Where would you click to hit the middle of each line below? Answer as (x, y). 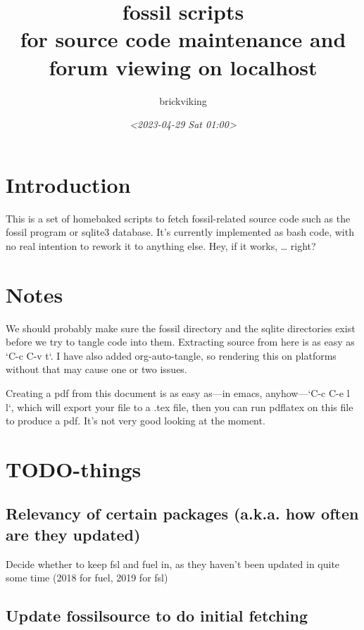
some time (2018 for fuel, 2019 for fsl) (87, 578)
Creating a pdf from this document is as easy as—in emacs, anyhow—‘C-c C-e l (178, 392)
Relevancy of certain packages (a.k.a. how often (182, 514)
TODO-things (74, 468)
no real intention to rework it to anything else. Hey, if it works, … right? (161, 245)
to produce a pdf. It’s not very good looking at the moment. (136, 421)
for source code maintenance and (183, 39)
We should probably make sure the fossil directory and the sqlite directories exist (181, 328)
